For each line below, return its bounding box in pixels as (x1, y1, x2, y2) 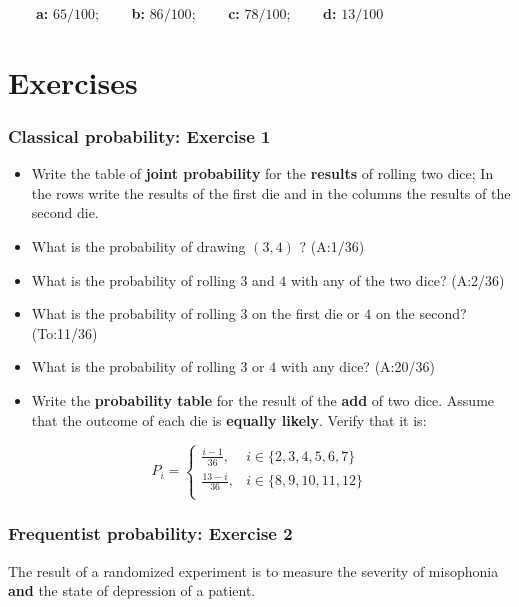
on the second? (375, 303, 467, 324)
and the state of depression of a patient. (8, 580, 256, 601)
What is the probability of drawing (31, 235, 246, 256)
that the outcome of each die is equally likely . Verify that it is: (31, 409, 427, 430)
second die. (31, 202, 99, 223)
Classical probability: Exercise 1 (8, 123, 271, 148)
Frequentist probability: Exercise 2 (8, 521, 293, 546)
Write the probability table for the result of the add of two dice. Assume (31, 389, 495, 410)
